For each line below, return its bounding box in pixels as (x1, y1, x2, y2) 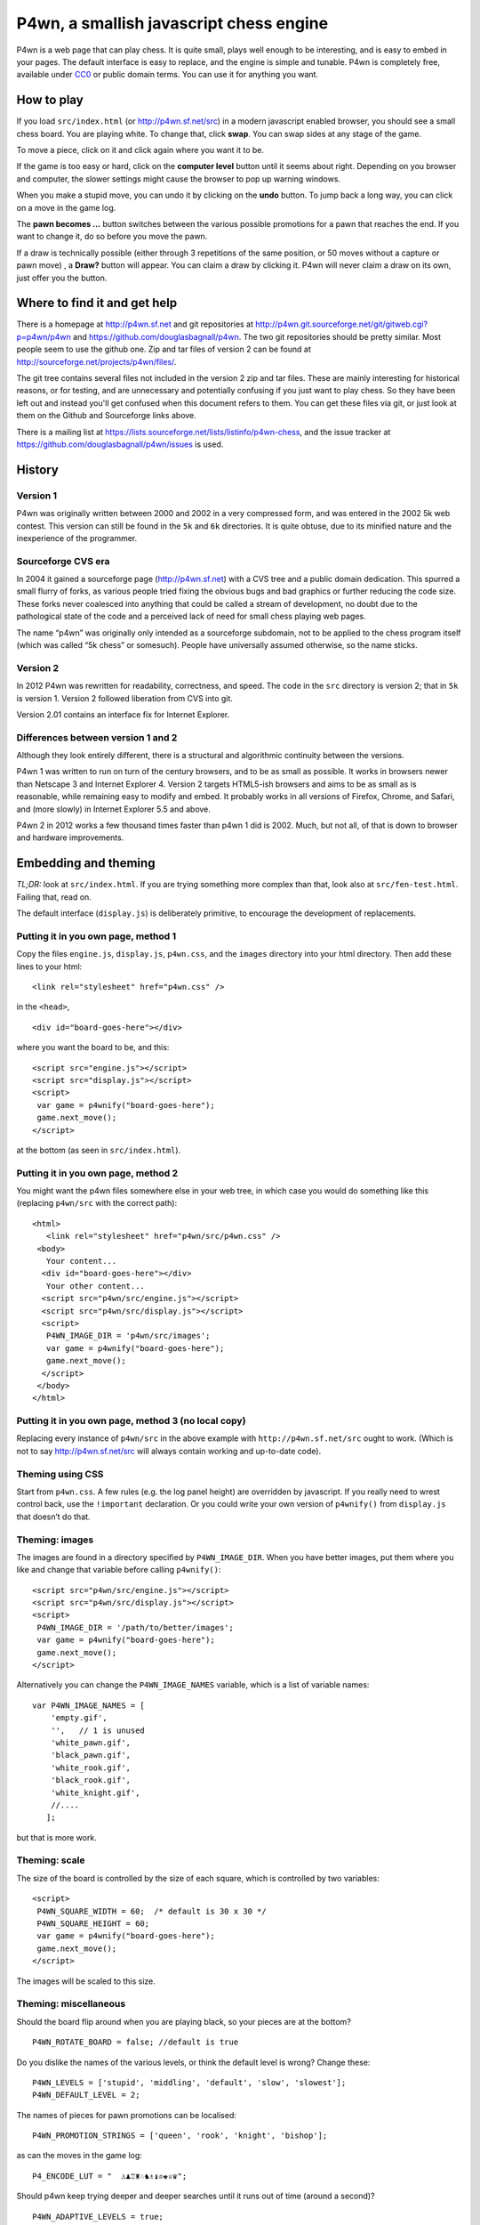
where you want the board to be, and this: (16, 1042, 170, 1053)
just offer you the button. (16, 272, 108, 283)
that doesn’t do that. (16, 1511, 91, 1522)
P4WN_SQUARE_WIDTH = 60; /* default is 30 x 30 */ (36, 1905, 267, 1916)
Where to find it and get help (16, 295, 178, 311)
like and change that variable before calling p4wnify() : (16, 1565, 221, 1575)
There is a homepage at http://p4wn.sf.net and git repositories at (16, 319, 253, 329)
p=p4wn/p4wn (16, 331, 71, 342)
